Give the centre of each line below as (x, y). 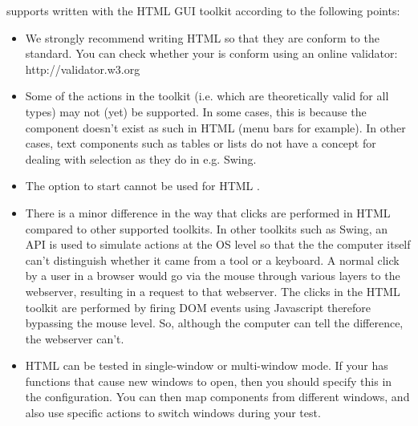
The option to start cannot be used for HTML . (142, 186)
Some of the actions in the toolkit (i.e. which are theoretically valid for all (207, 96)
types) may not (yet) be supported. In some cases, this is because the (196, 111)
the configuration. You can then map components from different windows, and (217, 397)
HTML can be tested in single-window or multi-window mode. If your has (207, 365)
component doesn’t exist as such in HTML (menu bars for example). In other (215, 127)
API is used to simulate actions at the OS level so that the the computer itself (218, 244)
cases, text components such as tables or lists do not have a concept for (201, 143)
